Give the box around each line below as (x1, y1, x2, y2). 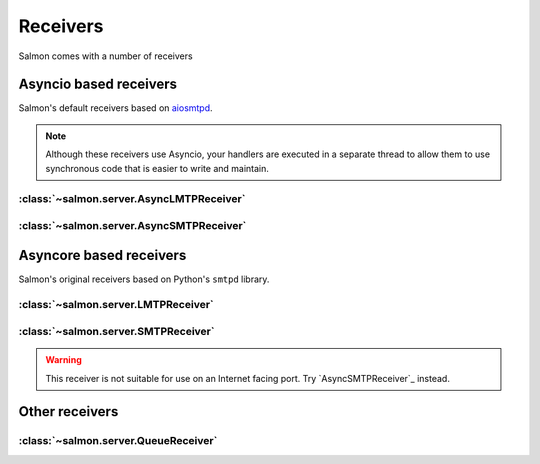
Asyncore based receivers (18, 246, 187, 264)
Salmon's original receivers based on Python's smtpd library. (18, 273, 270, 285)
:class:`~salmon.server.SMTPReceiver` (18, 324, 215, 338)
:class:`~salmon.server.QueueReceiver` (18, 434, 218, 448)
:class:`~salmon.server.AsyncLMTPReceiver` (18, 192, 246, 206)
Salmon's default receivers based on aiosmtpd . (18, 102, 214, 114)
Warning (45, 354, 82, 366)
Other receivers (18, 403, 119, 420)
